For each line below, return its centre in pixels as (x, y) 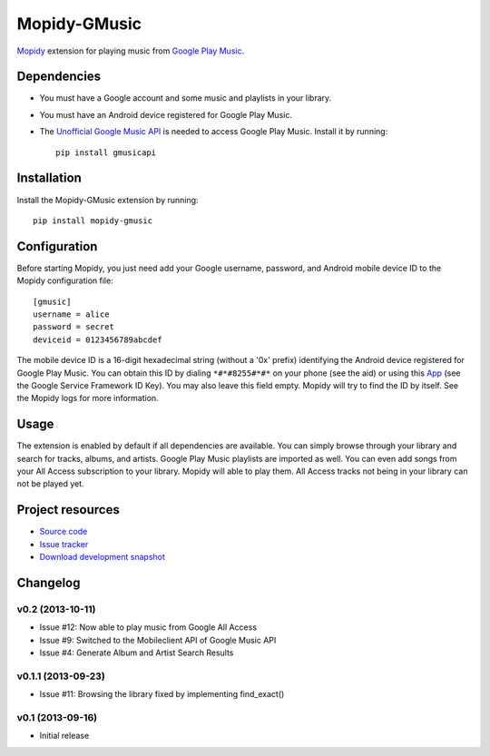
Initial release (64, 736)
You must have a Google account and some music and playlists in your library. (186, 98)
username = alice (71, 314)
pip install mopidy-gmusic (93, 221)
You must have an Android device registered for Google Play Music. (166, 114)
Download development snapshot (102, 557)
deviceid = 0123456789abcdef (98, 339)
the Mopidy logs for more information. (88, 398)
